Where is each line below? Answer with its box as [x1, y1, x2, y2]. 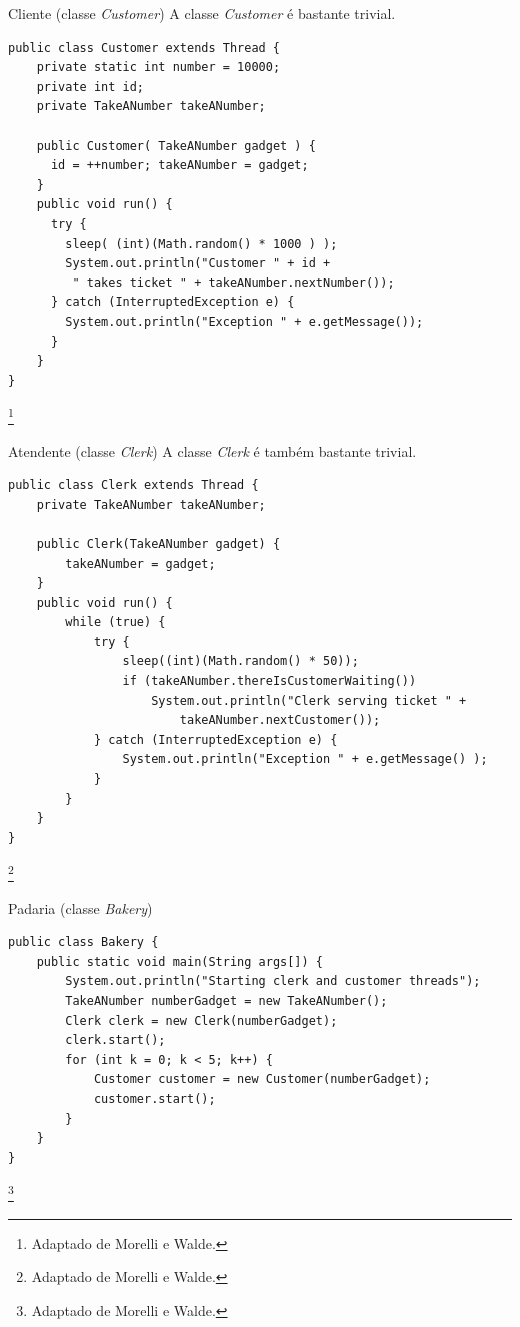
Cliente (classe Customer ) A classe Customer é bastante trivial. [8, 3, 396, 23]
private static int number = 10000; [36, 60, 281, 75]
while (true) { [65, 615, 166, 630]
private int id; [36, 79, 145, 94]
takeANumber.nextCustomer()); [179, 713, 381, 728]
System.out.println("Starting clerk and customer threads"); [65, 974, 481, 989]
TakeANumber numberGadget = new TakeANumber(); [65, 994, 388, 1009]
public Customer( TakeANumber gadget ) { [36, 138, 316, 153]
